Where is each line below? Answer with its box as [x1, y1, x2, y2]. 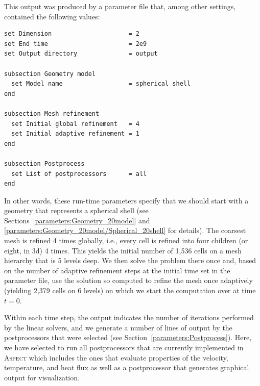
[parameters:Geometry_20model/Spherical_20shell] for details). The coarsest [4, 225, 246, 236]
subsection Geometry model [4, 70, 96, 78]
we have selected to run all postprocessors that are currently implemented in [4, 342, 244, 352]
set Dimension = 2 [4, 30, 139, 38]
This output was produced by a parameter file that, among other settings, [4, 1, 236, 11]
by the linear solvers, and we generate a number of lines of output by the [4, 322, 232, 332]
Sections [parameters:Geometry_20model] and [4, 215, 150, 225]
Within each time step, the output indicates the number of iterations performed [4, 312, 254, 323]
